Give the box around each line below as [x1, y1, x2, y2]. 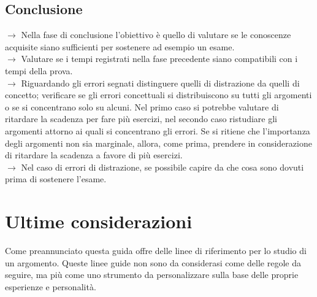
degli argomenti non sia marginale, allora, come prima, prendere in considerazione [5, 136, 312, 149]
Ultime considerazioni [5, 209, 193, 234]
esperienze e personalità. [5, 280, 96, 293]
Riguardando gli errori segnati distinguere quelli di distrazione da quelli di [21, 76, 300, 89]
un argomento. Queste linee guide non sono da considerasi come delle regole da [5, 256, 301, 269]
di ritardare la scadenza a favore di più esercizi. [5, 148, 183, 161]
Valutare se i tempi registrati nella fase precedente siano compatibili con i [21, 52, 298, 65]
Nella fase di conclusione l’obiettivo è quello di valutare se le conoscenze [21, 28, 291, 41]
